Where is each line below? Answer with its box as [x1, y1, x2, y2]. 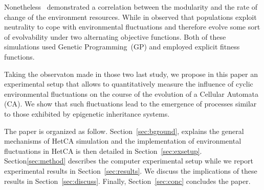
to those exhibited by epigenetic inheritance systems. [4, 108, 170, 119]
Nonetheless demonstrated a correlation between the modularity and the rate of [4, 2, 258, 12]
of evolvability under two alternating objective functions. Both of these [4, 31, 226, 42]
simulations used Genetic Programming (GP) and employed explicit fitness [4, 41, 240, 52]
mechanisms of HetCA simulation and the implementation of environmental [4, 135, 241, 146]
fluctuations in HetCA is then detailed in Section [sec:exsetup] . [4, 145, 202, 156]
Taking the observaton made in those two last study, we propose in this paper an [4, 68, 258, 79]
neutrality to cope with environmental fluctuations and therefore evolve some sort [4, 21, 260, 32]
